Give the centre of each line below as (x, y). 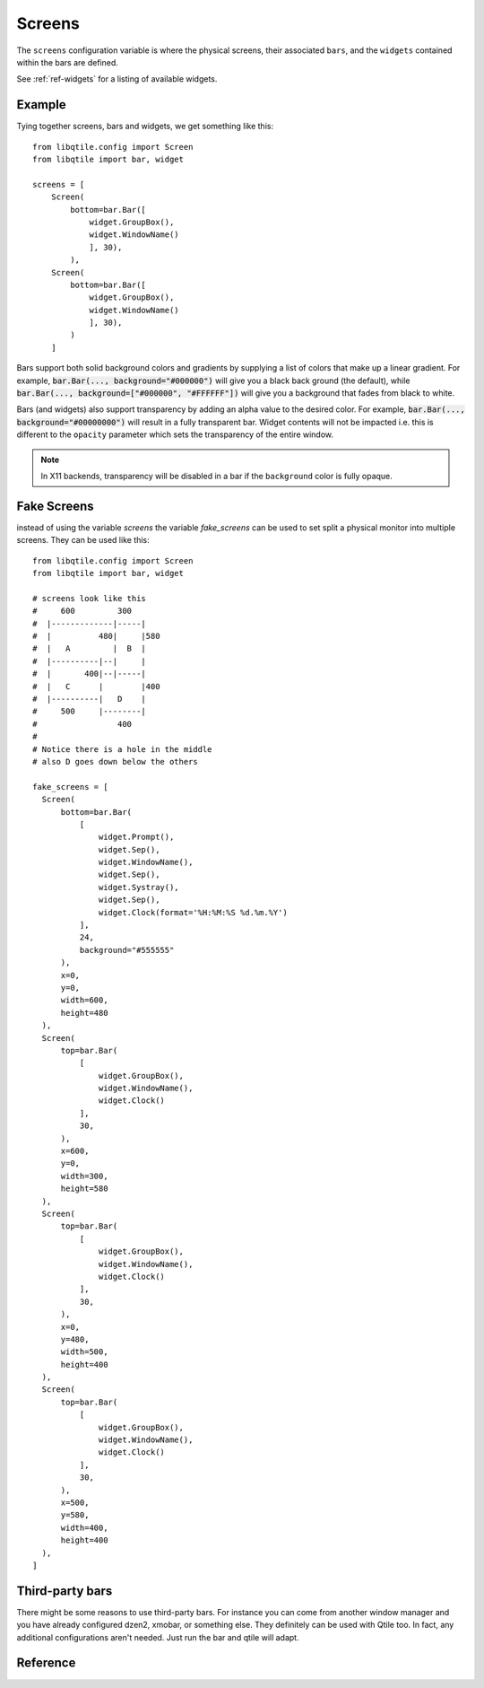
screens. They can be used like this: (83, 540)
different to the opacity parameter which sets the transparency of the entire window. (175, 434)
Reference (46, 1663)
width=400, (84, 1527)
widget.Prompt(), (137, 837)
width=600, (84, 1000)
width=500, (84, 1352)
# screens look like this (90, 598)
